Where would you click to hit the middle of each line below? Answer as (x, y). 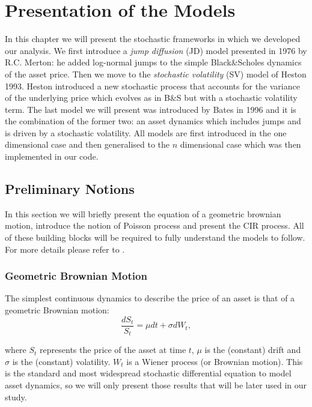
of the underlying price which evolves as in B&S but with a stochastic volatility (151, 98)
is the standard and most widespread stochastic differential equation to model (148, 373)
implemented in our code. (52, 156)
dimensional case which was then (240, 144)
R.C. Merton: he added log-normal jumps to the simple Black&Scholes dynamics (153, 62)
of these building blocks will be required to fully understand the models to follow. (155, 237)
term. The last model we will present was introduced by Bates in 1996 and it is (151, 109)
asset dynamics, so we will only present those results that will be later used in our (156, 384)
